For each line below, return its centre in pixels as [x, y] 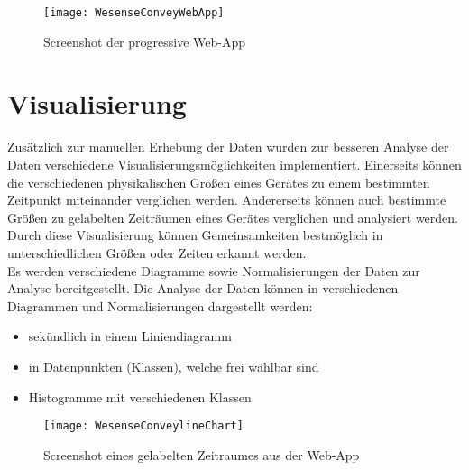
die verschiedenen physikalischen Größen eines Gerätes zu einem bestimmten [219, 182]
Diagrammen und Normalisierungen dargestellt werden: [160, 305]
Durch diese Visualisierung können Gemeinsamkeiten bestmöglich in [195, 235]
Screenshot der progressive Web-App [144, 41]
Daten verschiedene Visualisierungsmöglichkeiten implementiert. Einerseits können [234, 164]
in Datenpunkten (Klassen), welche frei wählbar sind [174, 366]
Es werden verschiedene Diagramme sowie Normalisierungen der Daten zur [214, 270]
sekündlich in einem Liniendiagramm [130, 336]
